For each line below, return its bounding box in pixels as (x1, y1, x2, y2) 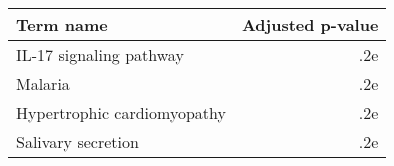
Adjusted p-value (241, 13, 379, 36)
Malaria (16, 72, 70, 95)
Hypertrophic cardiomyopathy (16, 101, 226, 124)
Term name (16, 13, 108, 36)
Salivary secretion (16, 130, 139, 153)
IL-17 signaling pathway (16, 43, 184, 66)
